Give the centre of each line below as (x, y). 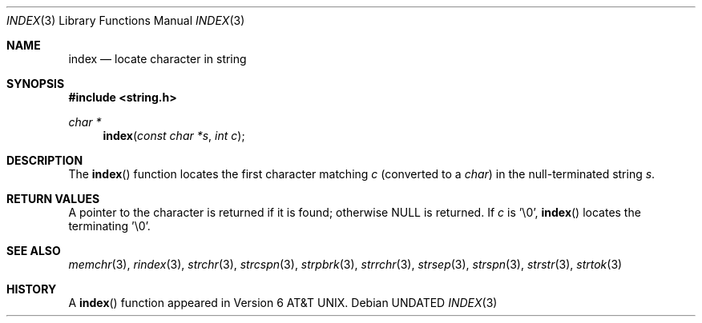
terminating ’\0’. (109, 226)
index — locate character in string (157, 59)
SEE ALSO (34, 251)
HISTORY (32, 289)
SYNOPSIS (36, 84)
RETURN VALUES (53, 199)
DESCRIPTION (45, 160)
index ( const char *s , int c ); (174, 136)
